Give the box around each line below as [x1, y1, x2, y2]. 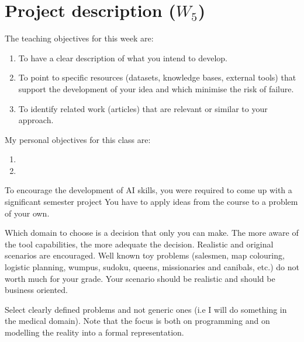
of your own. [5, 207, 50, 219]
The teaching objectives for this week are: [5, 32, 154, 44]
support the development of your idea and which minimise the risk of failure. [18, 82, 294, 95]
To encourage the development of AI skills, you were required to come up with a [5, 184, 292, 196]
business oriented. [5, 284, 68, 296]
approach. [18, 114, 54, 126]
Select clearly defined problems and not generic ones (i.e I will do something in [5, 303, 287, 315]
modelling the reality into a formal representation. [5, 326, 184, 338]
